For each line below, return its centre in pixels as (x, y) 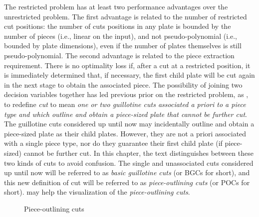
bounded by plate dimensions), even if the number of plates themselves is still (123, 46)
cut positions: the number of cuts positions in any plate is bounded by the (118, 26)
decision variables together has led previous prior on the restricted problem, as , (126, 94)
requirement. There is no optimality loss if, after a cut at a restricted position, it (127, 65)
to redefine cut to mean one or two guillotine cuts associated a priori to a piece (125, 104)
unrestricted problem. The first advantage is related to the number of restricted (126, 16)
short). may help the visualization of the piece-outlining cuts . (97, 192)
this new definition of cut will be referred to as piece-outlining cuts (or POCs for (127, 182)
